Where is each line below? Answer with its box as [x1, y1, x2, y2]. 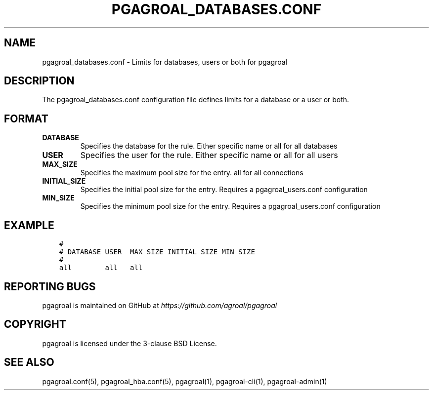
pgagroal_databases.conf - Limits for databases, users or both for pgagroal [42, 57, 287, 66]
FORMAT [4, 112, 48, 125]
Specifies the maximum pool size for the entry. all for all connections [80, 168, 303, 177]
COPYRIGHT [4, 318, 66, 331]
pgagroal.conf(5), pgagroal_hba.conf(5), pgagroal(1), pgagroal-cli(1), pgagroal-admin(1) [42, 377, 327, 386]
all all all [59, 264, 143, 272]
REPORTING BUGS [4, 280, 96, 293]
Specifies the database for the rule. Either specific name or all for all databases [80, 142, 338, 151]
